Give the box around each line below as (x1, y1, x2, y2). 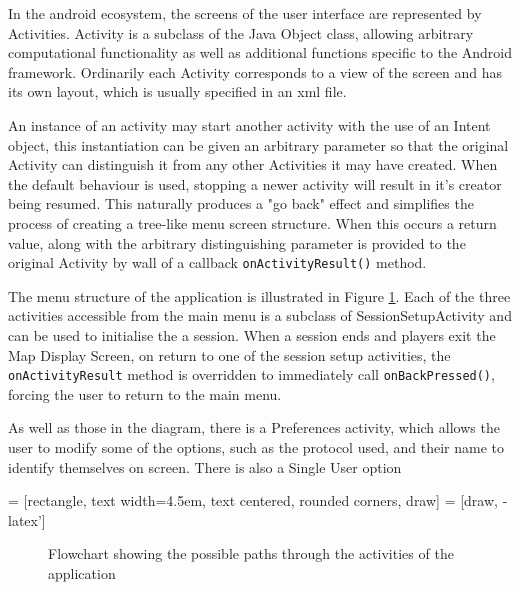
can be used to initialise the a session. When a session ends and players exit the (8, 324, 496, 345)
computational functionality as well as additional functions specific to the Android (8, 42, 513, 63)
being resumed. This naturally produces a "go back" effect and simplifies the (8, 193, 474, 214)
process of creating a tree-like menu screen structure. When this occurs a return (8, 212, 497, 233)
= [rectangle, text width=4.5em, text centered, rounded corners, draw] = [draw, (8, 490, 498, 511)
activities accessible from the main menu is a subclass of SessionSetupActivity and (8, 305, 512, 326)
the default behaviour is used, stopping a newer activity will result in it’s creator (8, 173, 502, 194)
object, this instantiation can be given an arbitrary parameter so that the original (8, 134, 509, 155)
